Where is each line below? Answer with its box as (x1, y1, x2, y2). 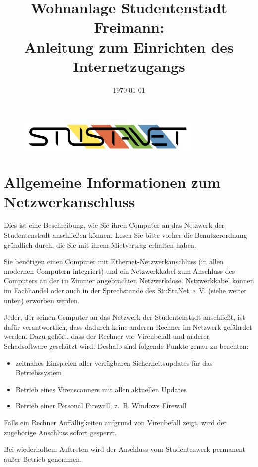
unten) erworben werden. (4, 295, 80, 305)
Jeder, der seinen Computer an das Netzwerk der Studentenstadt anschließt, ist (4, 312, 245, 322)
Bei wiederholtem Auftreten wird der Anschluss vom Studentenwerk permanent (4, 444, 245, 454)
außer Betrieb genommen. (4, 453, 82, 464)
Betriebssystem (15, 367, 62, 378)
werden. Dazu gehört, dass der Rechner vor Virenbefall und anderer (4, 331, 210, 341)
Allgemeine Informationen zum (4, 172, 221, 192)
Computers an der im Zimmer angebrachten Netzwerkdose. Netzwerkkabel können (4, 275, 254, 286)
